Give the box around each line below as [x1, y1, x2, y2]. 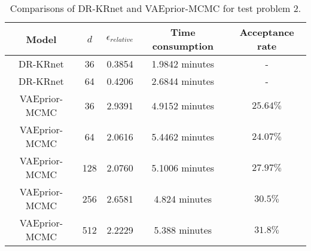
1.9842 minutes [151, 57, 215, 71]
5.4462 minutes [151, 129, 215, 143]
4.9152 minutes [151, 98, 215, 112]
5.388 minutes [154, 222, 212, 237]
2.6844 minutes [151, 74, 215, 88]
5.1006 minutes [151, 160, 215, 175]
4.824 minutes [154, 191, 212, 206]
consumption [152, 39, 214, 53]
